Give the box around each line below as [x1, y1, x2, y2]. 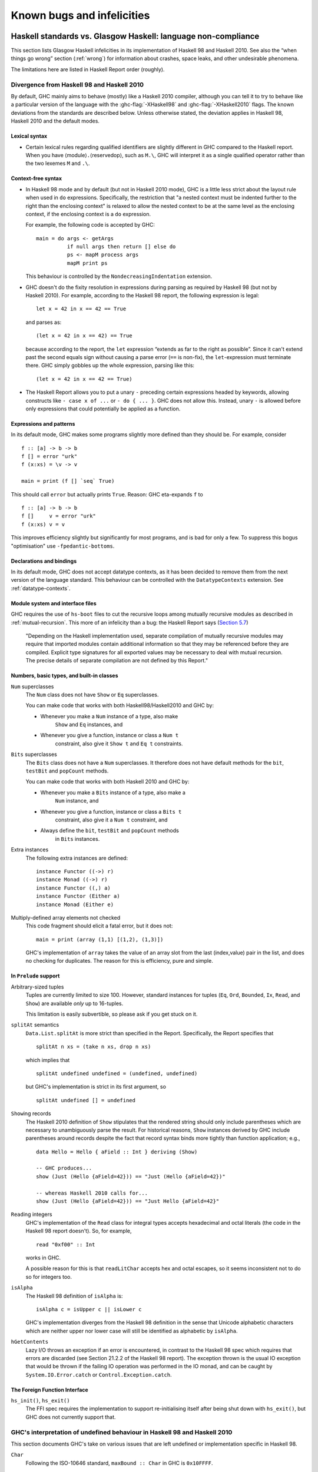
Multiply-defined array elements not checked [11, 914, 121, 921]
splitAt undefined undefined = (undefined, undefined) [36, 1070, 198, 1077]
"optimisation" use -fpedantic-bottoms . [11, 542, 115, 549]
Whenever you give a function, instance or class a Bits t [40, 808, 182, 815]
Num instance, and [55, 797, 99, 804]
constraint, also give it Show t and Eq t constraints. [55, 740, 183, 747]
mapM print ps [67, 260, 108, 266]
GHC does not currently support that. [25, 1413, 116, 1420]
